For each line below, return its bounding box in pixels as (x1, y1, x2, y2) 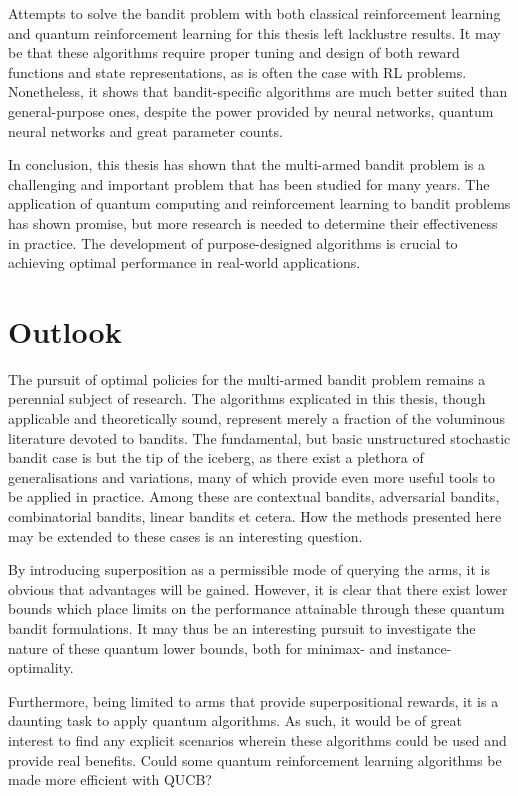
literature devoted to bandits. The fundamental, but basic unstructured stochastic (8, 427, 511, 448)
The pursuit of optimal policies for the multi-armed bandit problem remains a (8, 368, 486, 389)
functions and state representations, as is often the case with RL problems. (8, 61, 467, 82)
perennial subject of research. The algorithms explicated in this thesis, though (8, 388, 486, 409)
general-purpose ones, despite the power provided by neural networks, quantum (8, 100, 494, 121)
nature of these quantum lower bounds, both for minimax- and (8, 637, 393, 658)
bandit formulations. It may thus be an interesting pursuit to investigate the (8, 617, 476, 638)
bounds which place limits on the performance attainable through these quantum (8, 598, 505, 619)
